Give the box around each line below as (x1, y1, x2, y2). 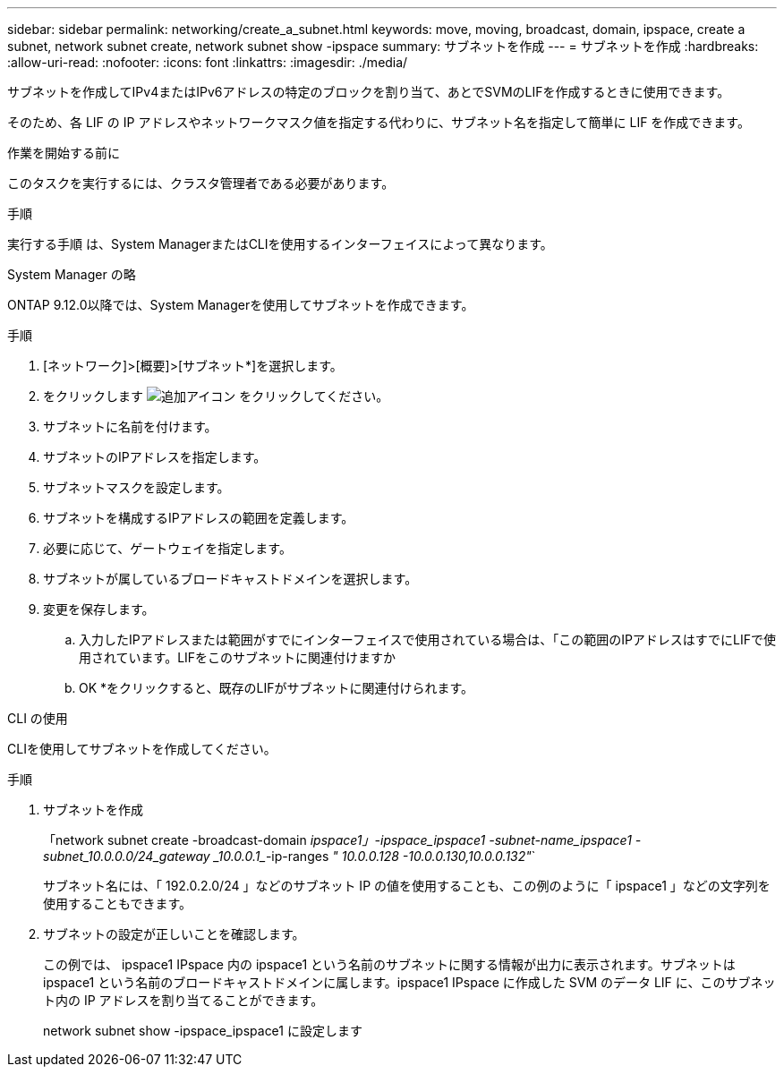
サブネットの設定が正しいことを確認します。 (43, 926, 305, 942)
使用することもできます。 (43, 896, 192, 911)
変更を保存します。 (43, 601, 155, 617)
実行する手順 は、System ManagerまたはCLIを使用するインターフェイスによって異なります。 (7, 236, 553, 251)
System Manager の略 (7, 267, 136, 282)
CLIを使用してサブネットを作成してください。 (7, 741, 277, 756)
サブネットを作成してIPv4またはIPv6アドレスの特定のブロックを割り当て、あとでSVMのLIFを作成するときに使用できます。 (7, 84, 730, 99)
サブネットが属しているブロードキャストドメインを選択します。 (43, 571, 418, 586)
